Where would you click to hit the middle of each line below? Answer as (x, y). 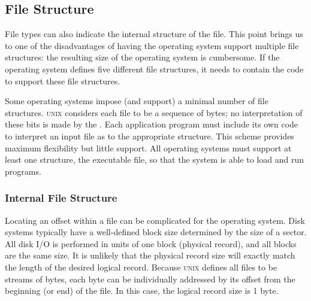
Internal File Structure (61, 198)
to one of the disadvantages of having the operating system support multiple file (152, 45)
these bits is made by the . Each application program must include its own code (152, 124)
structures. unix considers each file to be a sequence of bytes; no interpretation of (154, 112)
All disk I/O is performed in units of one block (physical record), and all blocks (151, 243)
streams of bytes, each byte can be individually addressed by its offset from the (150, 279)
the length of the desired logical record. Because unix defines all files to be (141, 267)
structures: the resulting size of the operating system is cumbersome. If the (142, 57)
